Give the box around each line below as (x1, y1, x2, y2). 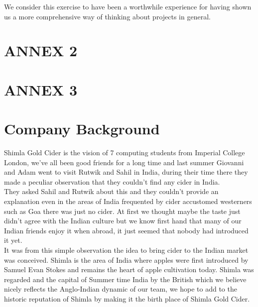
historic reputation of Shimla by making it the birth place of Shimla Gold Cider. (4, 293, 250, 304)
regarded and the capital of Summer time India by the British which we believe (4, 274, 247, 284)
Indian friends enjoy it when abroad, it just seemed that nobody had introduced (4, 225, 249, 235)
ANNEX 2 (4, 40, 78, 61)
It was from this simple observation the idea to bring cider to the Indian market (4, 245, 249, 255)
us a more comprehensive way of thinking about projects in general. (4, 11, 211, 21)
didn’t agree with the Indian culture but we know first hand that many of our (4, 215, 242, 226)
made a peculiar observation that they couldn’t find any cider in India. (4, 176, 220, 187)
